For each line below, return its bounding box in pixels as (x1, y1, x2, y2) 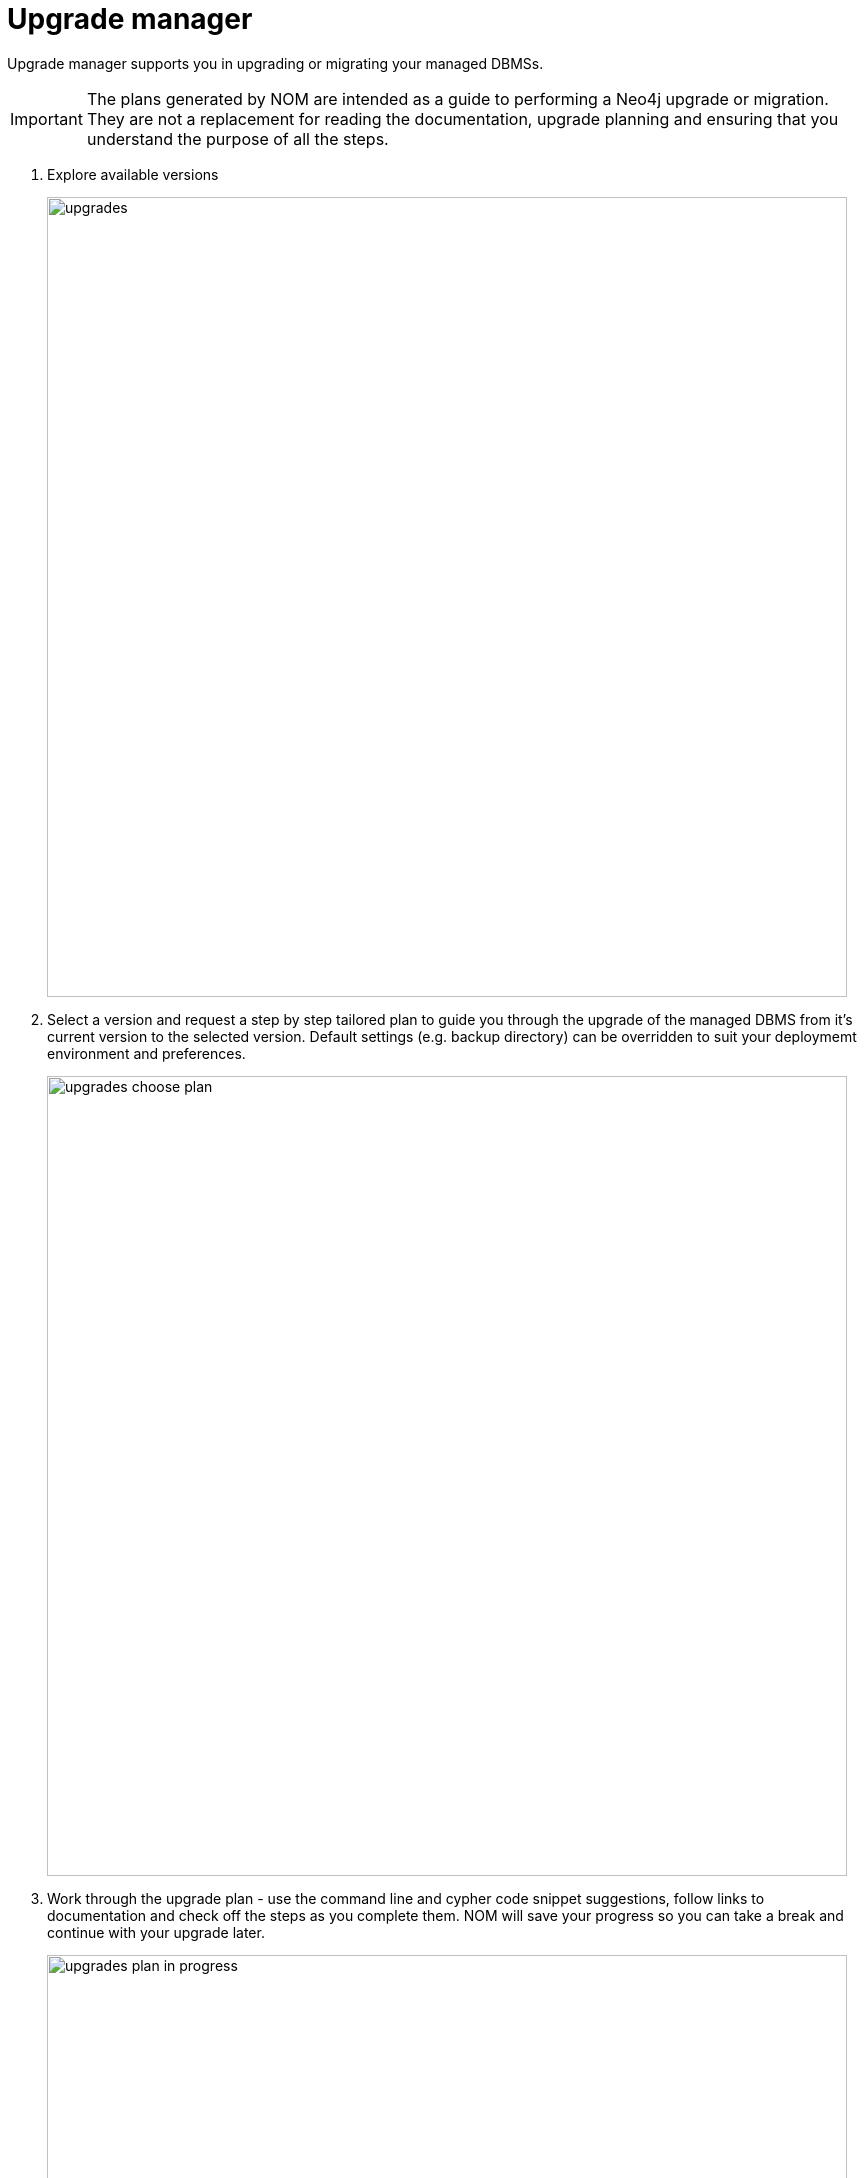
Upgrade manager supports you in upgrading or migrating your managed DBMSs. (7, 54, 544, 72)
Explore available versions (47, 165, 219, 183)
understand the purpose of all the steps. (86, 128, 389, 149)
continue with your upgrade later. (47, 1923, 265, 1941)
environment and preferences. (47, 1044, 246, 1062)
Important (10, 108, 83, 129)
